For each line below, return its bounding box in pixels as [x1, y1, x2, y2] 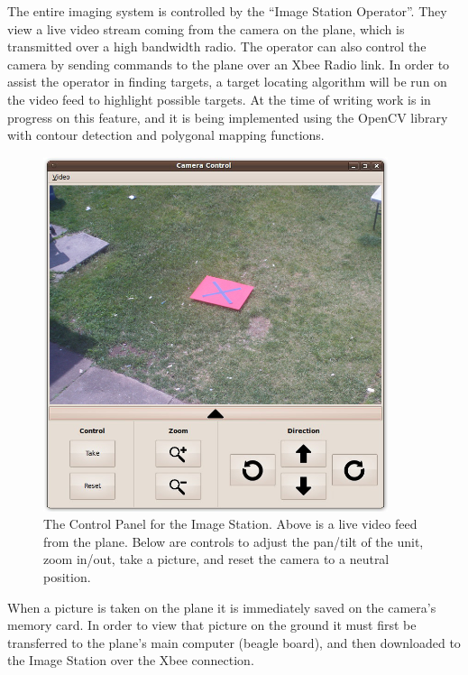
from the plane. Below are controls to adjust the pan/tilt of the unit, [43, 532, 424, 550]
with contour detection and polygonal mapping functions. [7, 125, 325, 144]
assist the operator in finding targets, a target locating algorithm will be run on [7, 72, 447, 91]
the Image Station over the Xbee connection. [7, 651, 254, 670]
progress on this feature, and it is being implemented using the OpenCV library [7, 107, 448, 126]
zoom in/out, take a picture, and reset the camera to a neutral [43, 550, 390, 569]
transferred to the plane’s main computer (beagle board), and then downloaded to [7, 633, 461, 652]
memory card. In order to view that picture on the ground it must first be [7, 615, 417, 634]
